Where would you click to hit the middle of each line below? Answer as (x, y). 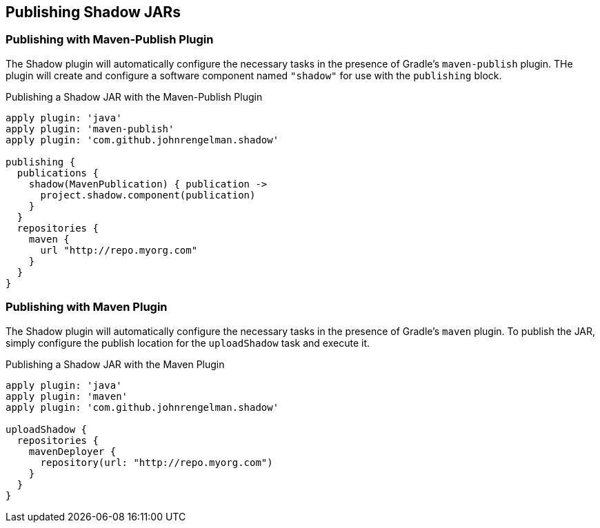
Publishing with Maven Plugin (87, 307)
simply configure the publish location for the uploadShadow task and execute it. (188, 343)
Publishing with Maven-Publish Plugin (110, 40)
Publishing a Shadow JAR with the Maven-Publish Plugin (134, 97)
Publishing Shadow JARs (93, 12)
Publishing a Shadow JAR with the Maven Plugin (115, 364)
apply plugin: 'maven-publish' (90, 129)
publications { (58, 173)
